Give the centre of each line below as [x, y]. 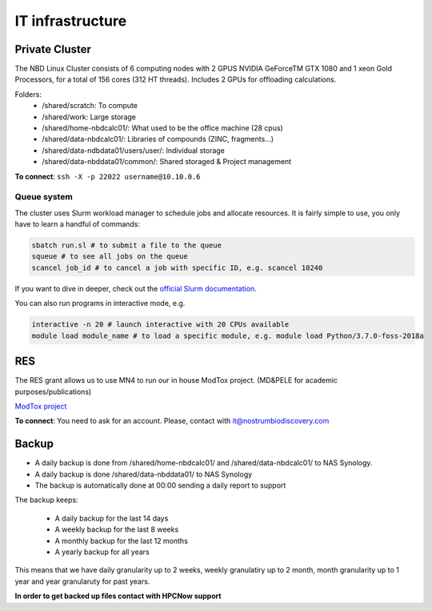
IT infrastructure [71, 21]
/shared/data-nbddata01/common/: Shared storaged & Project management [167, 162]
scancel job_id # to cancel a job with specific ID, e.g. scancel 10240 [177, 267]
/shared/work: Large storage [89, 117]
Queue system [44, 197]
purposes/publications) [53, 392]
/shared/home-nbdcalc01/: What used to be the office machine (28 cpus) [162, 128]
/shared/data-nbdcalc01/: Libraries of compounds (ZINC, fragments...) [158, 139]
